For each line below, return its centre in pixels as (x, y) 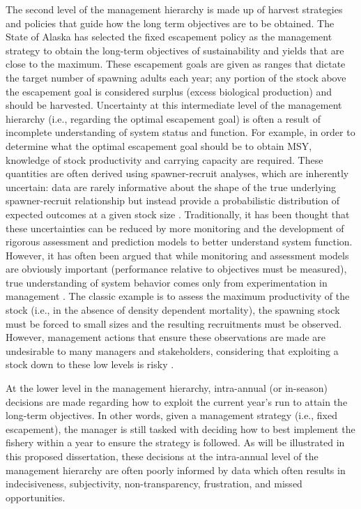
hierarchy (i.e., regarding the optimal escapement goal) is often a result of (163, 118)
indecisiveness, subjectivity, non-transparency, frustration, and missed (154, 484)
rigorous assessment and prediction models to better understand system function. (179, 242)
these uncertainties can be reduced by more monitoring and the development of (175, 228)
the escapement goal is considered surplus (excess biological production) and (169, 91)
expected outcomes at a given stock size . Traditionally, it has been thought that (178, 214)
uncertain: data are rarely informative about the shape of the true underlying (171, 187)
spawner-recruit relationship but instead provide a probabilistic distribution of (173, 200)
